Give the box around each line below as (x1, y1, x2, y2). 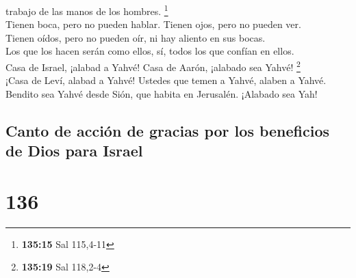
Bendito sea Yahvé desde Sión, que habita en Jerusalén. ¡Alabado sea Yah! (5, 86, 318, 100)
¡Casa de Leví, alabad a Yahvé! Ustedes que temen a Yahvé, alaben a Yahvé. (5, 73, 327, 87)
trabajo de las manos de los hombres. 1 (5, 2, 168, 18)
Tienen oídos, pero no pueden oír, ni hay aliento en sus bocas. (5, 30, 266, 44)
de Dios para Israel (5, 140, 143, 161)
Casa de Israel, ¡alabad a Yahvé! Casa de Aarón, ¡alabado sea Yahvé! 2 (5, 58, 301, 74)
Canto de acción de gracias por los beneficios (5, 120, 330, 141)
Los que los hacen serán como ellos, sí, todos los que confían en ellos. (5, 44, 294, 58)
